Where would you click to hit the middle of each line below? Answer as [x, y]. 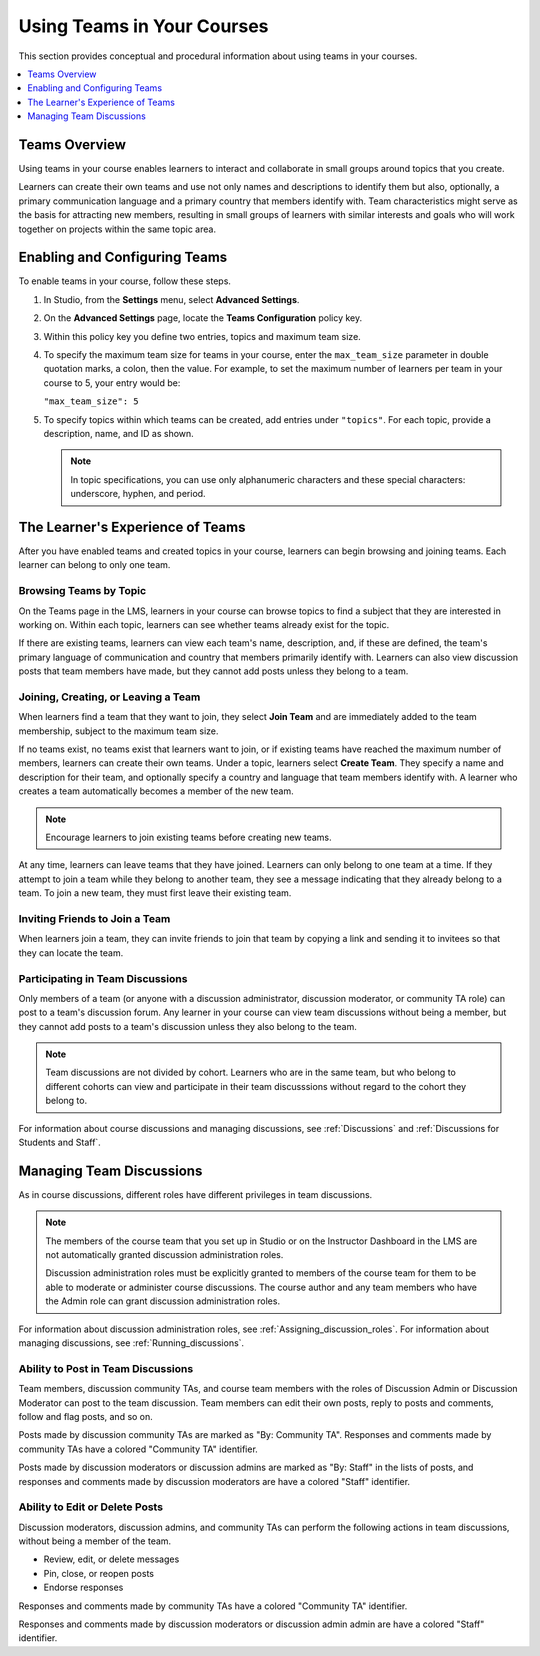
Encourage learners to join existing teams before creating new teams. [188, 837]
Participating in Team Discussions [103, 978]
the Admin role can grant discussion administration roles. [162, 1301]
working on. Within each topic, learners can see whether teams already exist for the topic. [204, 624]
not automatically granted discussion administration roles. [164, 1255]
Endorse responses [83, 1587]
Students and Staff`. [60, 1142]
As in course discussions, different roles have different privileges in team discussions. [195, 1194]
